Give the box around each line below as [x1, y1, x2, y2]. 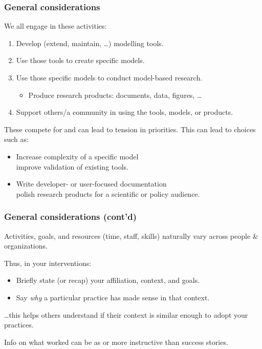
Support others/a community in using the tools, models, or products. [16, 107, 233, 117]
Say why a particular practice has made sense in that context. [16, 292, 210, 302]
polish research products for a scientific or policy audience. [16, 188, 200, 199]
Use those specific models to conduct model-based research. [16, 72, 203, 83]
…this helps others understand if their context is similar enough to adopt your [4, 309, 248, 320]
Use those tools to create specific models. [16, 55, 145, 66]
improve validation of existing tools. [16, 161, 128, 172]
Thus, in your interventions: [4, 257, 92, 268]
